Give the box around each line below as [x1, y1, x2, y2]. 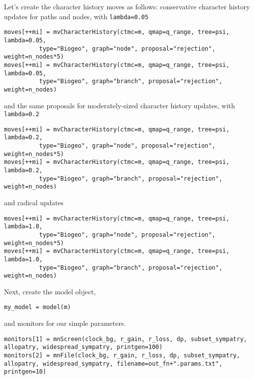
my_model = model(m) [4, 304, 71, 311]
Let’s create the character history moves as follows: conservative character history [4, 1, 250, 11]
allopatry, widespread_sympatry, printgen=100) [4, 344, 163, 351]
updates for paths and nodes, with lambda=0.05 [4, 11, 149, 21]
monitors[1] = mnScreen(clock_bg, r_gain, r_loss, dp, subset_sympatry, [4, 335, 247, 343]
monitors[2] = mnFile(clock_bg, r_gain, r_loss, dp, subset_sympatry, [4, 352, 240, 359]
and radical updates [4, 197, 64, 207]
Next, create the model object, [4, 286, 96, 296]
